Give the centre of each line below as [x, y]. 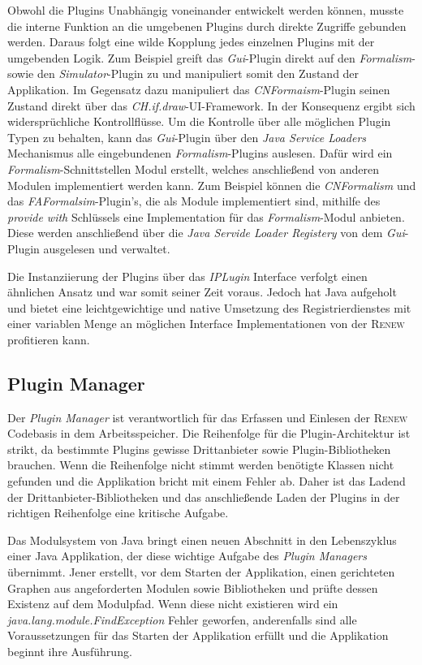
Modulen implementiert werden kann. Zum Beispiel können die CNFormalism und [212, 185]
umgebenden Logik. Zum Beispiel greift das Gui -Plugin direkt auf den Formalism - [211, 57]
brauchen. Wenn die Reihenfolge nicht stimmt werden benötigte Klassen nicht [201, 465]
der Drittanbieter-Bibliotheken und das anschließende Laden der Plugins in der [204, 497]
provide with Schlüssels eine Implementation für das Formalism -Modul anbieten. [206, 216]
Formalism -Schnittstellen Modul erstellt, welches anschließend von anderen [193, 168]
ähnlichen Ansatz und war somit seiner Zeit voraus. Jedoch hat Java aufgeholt [202, 292]
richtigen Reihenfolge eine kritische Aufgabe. [118, 513]
